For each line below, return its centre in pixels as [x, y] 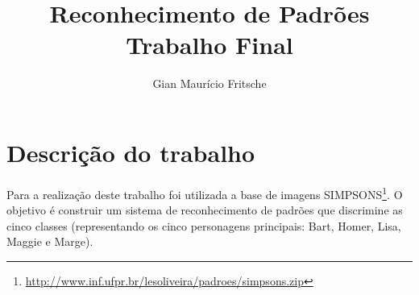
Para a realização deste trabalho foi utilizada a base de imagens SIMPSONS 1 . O [205, 193]
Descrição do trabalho [131, 152]
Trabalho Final [209, 45]
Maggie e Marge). [50, 241]
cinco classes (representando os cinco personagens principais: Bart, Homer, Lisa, [204, 225]
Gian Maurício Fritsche [209, 83]
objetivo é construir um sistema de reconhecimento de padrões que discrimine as [205, 210]
